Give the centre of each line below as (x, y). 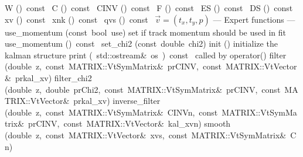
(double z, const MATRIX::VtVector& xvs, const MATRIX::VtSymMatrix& (146, 135)
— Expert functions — (254, 19)
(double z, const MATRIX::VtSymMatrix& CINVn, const (111, 112)
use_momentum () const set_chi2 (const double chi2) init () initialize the (141, 43)
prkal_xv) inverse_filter (117, 101)
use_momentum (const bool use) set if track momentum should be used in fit (146, 32)
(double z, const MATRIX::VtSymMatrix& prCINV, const (113, 66)
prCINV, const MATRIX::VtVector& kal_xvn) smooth (130, 123)
